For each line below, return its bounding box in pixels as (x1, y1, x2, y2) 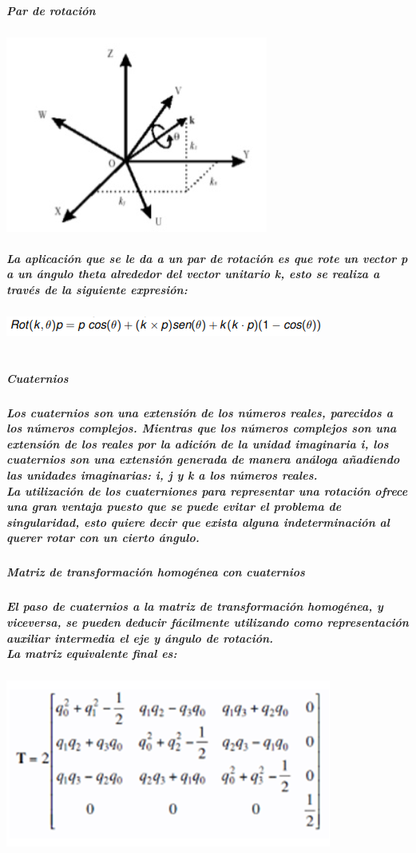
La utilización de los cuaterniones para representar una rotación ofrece (6, 482, 408, 499)
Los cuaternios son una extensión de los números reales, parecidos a (6, 404, 393, 421)
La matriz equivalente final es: (6, 645, 177, 662)
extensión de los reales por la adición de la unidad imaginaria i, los (6, 435, 389, 452)
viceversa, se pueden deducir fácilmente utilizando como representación (6, 613, 409, 630)
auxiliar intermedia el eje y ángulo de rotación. (6, 629, 274, 646)
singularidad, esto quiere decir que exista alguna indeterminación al (6, 513, 390, 530)
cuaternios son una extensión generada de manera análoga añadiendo (6, 451, 400, 468)
